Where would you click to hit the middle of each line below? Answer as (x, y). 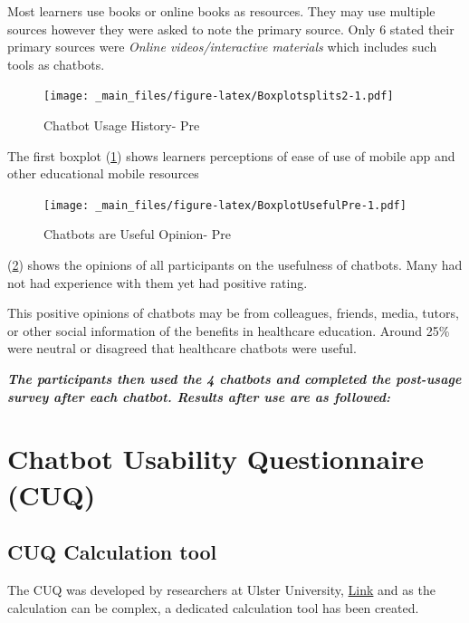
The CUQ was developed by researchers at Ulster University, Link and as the (221, 589)
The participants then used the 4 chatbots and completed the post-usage (234, 379)
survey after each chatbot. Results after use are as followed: (199, 396)
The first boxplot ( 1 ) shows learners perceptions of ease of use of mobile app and (231, 155)
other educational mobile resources (103, 173)
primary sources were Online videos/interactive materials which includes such (222, 47)
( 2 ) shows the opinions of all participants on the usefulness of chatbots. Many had (235, 265)
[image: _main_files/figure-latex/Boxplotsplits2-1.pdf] (219, 96)
